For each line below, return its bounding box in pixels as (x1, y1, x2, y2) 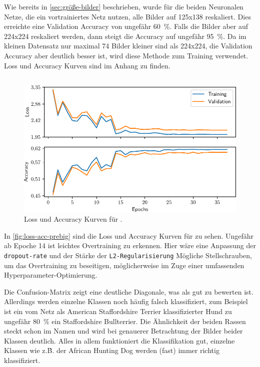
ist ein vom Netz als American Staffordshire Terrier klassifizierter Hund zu (4, 306, 232, 317)
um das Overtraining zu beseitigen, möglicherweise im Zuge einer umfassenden (4, 260, 244, 270)
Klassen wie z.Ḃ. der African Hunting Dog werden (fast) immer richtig (4, 345, 219, 356)
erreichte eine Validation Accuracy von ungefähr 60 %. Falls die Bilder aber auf (4, 21, 248, 31)
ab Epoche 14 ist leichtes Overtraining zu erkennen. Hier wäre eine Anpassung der (4, 240, 256, 251)
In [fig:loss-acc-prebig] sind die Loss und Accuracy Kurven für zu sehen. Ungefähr (4, 230, 254, 241)
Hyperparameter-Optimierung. (4, 270, 97, 280)
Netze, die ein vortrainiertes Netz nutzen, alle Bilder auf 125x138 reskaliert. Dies (4, 11, 251, 21)
